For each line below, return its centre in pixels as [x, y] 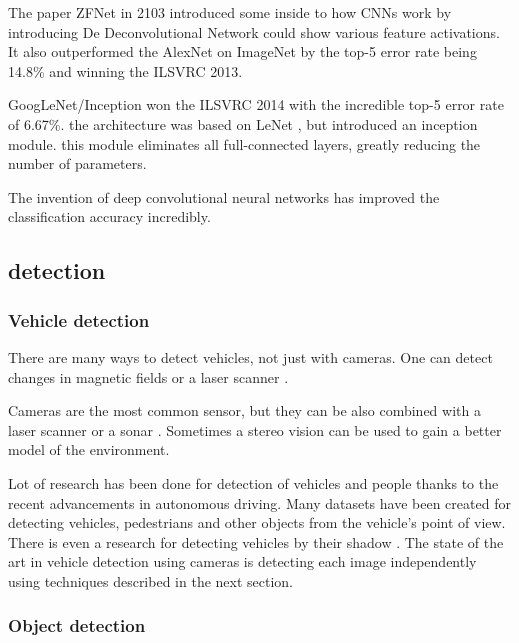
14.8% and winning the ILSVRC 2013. [125, 70]
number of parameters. [77, 163]
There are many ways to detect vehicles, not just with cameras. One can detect [250, 356]
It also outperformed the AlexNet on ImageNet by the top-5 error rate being [242, 51]
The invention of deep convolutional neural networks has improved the [224, 196]
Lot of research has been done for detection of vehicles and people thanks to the [253, 482]
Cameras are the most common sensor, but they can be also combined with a [244, 410]
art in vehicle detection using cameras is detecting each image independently [242, 561]
